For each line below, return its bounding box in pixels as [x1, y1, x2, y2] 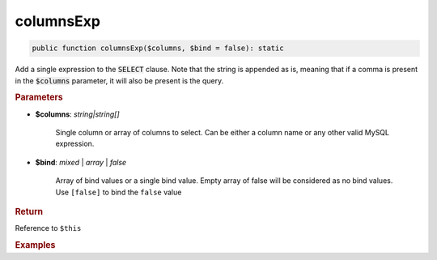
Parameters [15, 92, 64, 103]
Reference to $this [15, 224, 82, 233]
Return [15, 206, 44, 217]
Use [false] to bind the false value [55, 187, 182, 197]
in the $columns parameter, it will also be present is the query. [15, 75, 224, 85]
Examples [15, 239, 56, 250]
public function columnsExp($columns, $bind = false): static [32, 44, 284, 53]
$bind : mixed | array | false [35, 157, 127, 167]
